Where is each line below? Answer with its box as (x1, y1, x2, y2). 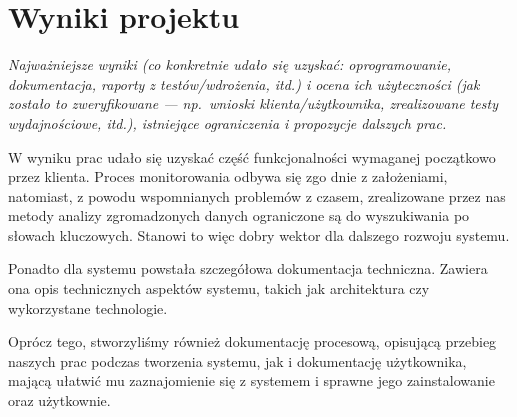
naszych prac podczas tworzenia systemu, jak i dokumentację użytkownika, (8, 350, 467, 371)
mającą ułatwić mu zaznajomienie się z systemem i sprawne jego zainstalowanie (8, 370, 495, 391)
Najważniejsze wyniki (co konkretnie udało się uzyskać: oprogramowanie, (8, 54, 452, 75)
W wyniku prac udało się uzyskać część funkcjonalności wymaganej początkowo (8, 146, 496, 167)
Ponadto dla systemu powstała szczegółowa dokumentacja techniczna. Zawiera (8, 258, 488, 279)
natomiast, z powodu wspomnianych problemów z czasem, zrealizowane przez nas (8, 185, 506, 206)
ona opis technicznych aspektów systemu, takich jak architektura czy (8, 278, 430, 299)
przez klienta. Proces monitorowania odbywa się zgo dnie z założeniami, (8, 166, 448, 187)
